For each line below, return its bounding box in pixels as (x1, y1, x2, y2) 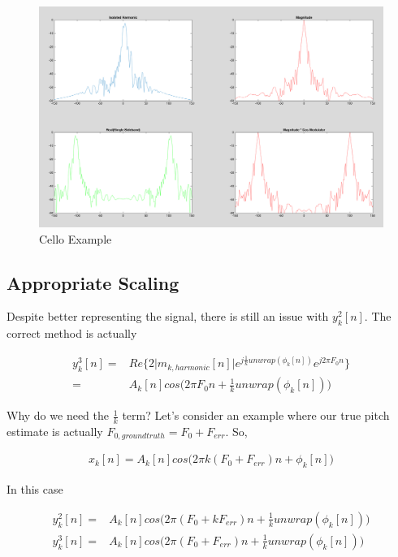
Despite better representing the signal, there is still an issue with (6, 308, 329, 325)
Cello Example (39, 230, 112, 247)
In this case (6, 481, 63, 498)
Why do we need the (6, 407, 109, 424)
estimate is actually (6, 423, 103, 439)
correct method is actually (6, 325, 137, 342)
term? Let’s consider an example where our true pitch (122, 407, 390, 424)
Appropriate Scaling (6, 270, 180, 295)
